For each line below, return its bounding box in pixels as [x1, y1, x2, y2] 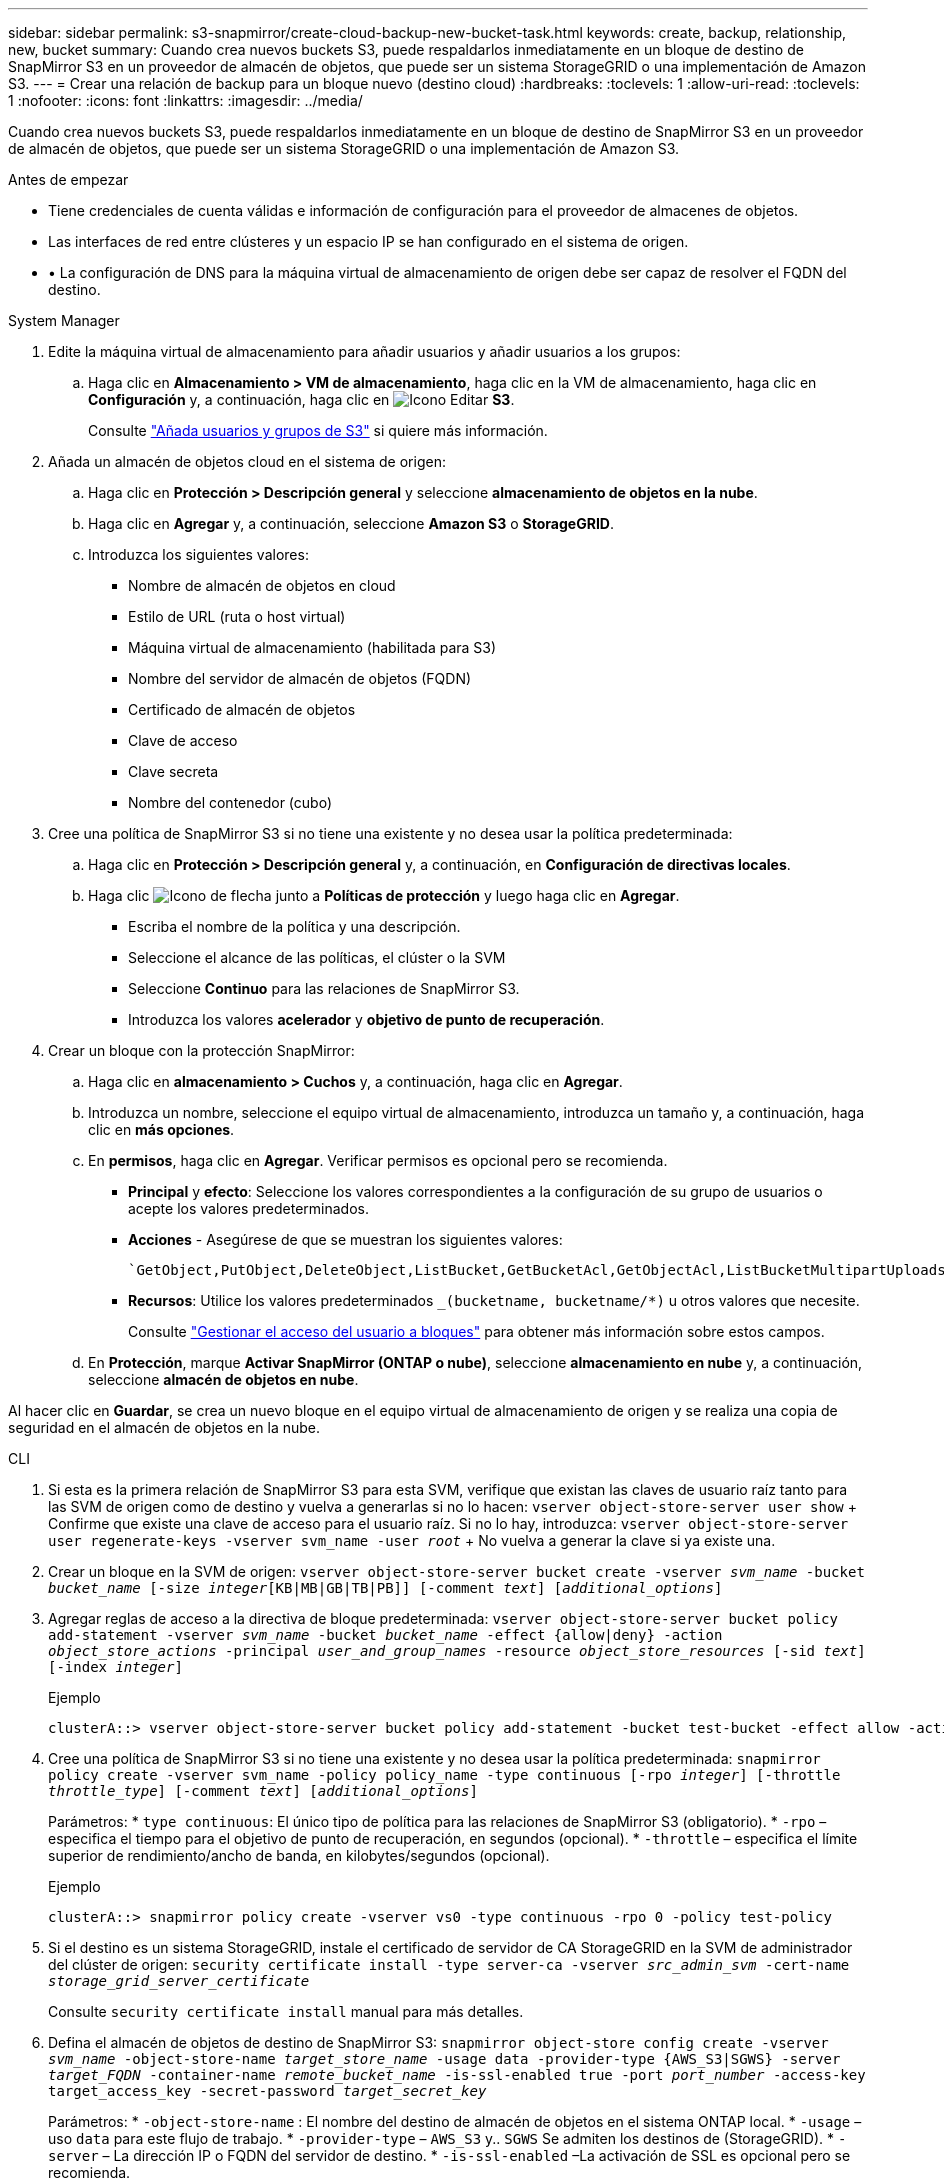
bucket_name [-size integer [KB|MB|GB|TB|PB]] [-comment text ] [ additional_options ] [48, 1580, 723, 1596]
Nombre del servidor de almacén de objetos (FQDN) [128, 670, 472, 687]
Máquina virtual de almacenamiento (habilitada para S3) [128, 639, 497, 656]
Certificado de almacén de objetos [128, 701, 356, 718]
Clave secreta [128, 763, 219, 780]
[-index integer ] [48, 1659, 183, 1675]
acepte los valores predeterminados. [128, 1200, 370, 1217]
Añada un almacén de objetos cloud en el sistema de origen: [48, 453, 446, 470]
